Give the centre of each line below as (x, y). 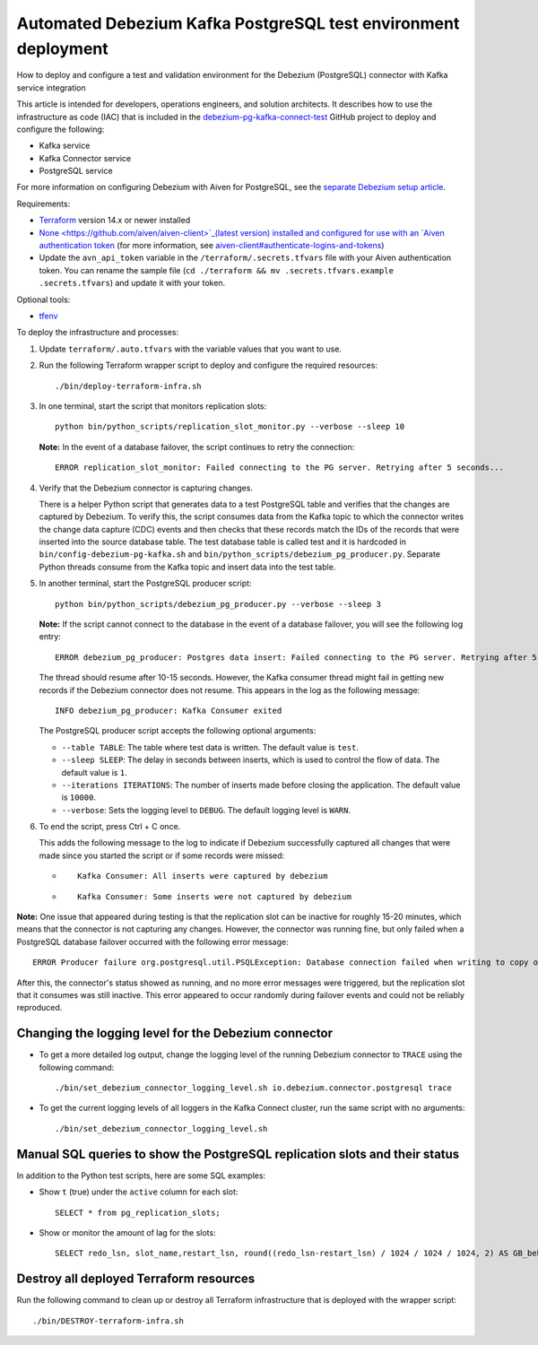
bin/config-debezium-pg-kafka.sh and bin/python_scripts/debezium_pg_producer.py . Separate (240, 554)
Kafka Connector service (85, 158)
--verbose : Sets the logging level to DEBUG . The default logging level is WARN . (206, 810)
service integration (52, 87)
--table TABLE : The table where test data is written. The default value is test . (210, 747)
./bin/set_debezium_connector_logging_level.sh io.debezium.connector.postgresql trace (254, 1088)
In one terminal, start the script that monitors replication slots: (153, 406)
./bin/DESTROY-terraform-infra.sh (108, 1321)
